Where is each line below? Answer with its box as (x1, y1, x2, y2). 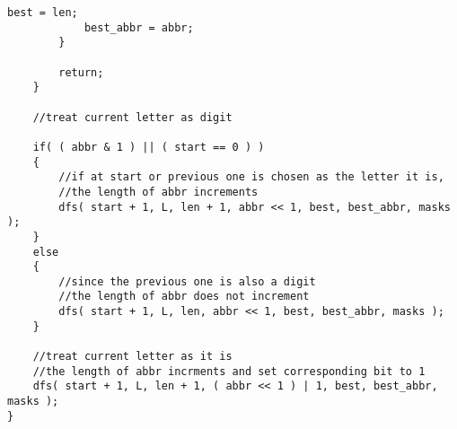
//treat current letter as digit (32, 110, 233, 124)
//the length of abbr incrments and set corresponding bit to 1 (32, 364, 426, 378)
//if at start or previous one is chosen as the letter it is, (58, 171, 444, 184)
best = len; (7, 6, 78, 19)
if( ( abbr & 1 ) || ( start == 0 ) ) (32, 140, 265, 153)
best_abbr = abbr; (83, 21, 194, 34)
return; (58, 66, 104, 79)
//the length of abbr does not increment (58, 290, 310, 303)
